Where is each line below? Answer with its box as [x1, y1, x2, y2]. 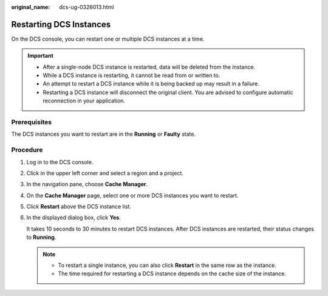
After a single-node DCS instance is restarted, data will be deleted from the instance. [43, 63, 255, 70]
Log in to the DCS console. [26, 158, 94, 166]
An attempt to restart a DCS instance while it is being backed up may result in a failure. [43, 80, 259, 87]
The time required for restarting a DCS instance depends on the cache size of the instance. [58, 270, 287, 277]
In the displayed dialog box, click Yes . [26, 214, 121, 221]
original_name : [11, 4, 50, 10]
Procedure [11, 146, 43, 154]
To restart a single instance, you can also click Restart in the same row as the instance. [58, 261, 276, 269]
